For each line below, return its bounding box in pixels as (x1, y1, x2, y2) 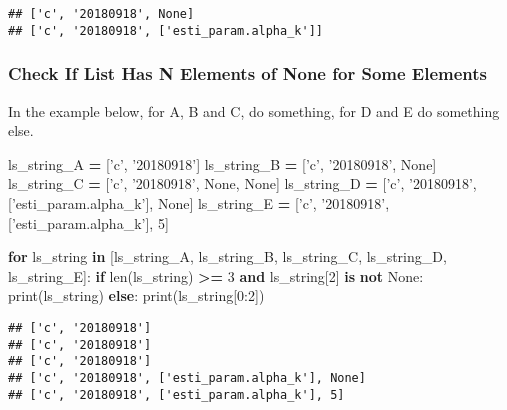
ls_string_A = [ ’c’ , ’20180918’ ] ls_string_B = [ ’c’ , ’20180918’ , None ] (8, 153, 437, 174)
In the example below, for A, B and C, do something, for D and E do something (8, 100, 500, 121)
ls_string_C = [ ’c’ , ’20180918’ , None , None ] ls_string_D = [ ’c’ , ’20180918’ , (8, 173, 477, 194)
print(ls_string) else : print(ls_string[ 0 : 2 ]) (8, 285, 265, 306)
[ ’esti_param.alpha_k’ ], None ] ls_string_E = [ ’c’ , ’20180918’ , (8, 192, 390, 213)
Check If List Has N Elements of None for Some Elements (8, 61, 488, 86)
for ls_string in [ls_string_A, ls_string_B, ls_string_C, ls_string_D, (8, 246, 447, 267)
